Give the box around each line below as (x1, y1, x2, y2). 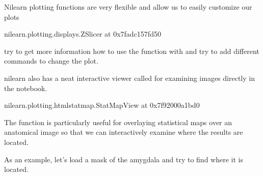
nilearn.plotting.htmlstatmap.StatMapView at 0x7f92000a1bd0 (4, 100, 200, 110)
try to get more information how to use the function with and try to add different (4, 45, 259, 56)
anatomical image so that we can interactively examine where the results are (4, 127, 243, 137)
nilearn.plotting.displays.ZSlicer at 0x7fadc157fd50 (4, 28, 161, 39)
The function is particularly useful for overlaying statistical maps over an (4, 116, 232, 127)
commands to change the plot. (4, 55, 98, 66)
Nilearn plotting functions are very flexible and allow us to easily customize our (4, 2, 252, 12)
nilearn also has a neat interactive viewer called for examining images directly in (4, 72, 255, 83)
